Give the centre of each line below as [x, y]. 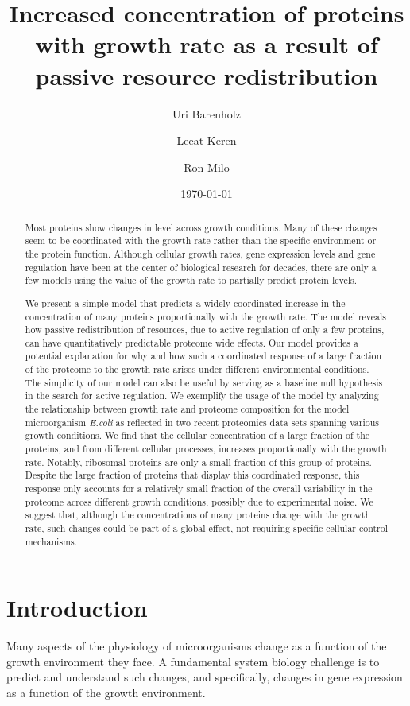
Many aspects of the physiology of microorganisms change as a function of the [197, 646]
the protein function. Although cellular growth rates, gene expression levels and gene [200, 253]
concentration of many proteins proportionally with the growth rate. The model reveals [206, 316]
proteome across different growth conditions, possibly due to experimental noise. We [199, 501]
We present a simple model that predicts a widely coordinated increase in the [185, 303]
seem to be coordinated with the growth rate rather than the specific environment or [201, 241]
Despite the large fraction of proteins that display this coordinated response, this [192, 475]
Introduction [77, 608]
